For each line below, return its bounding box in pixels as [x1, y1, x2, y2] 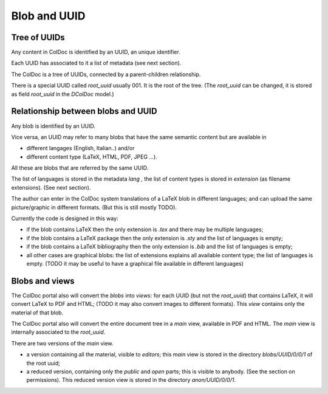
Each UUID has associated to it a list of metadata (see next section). [11, 60, 182, 67]
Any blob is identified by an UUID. [11, 122, 96, 130]
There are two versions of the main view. [11, 339, 114, 347]
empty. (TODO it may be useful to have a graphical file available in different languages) [26, 260, 244, 267]
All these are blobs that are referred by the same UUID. [11, 164, 149, 171]
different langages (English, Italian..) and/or [26, 145, 135, 152]
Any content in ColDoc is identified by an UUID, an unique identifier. [11, 49, 180, 56]
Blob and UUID [11, 9, 86, 22]
